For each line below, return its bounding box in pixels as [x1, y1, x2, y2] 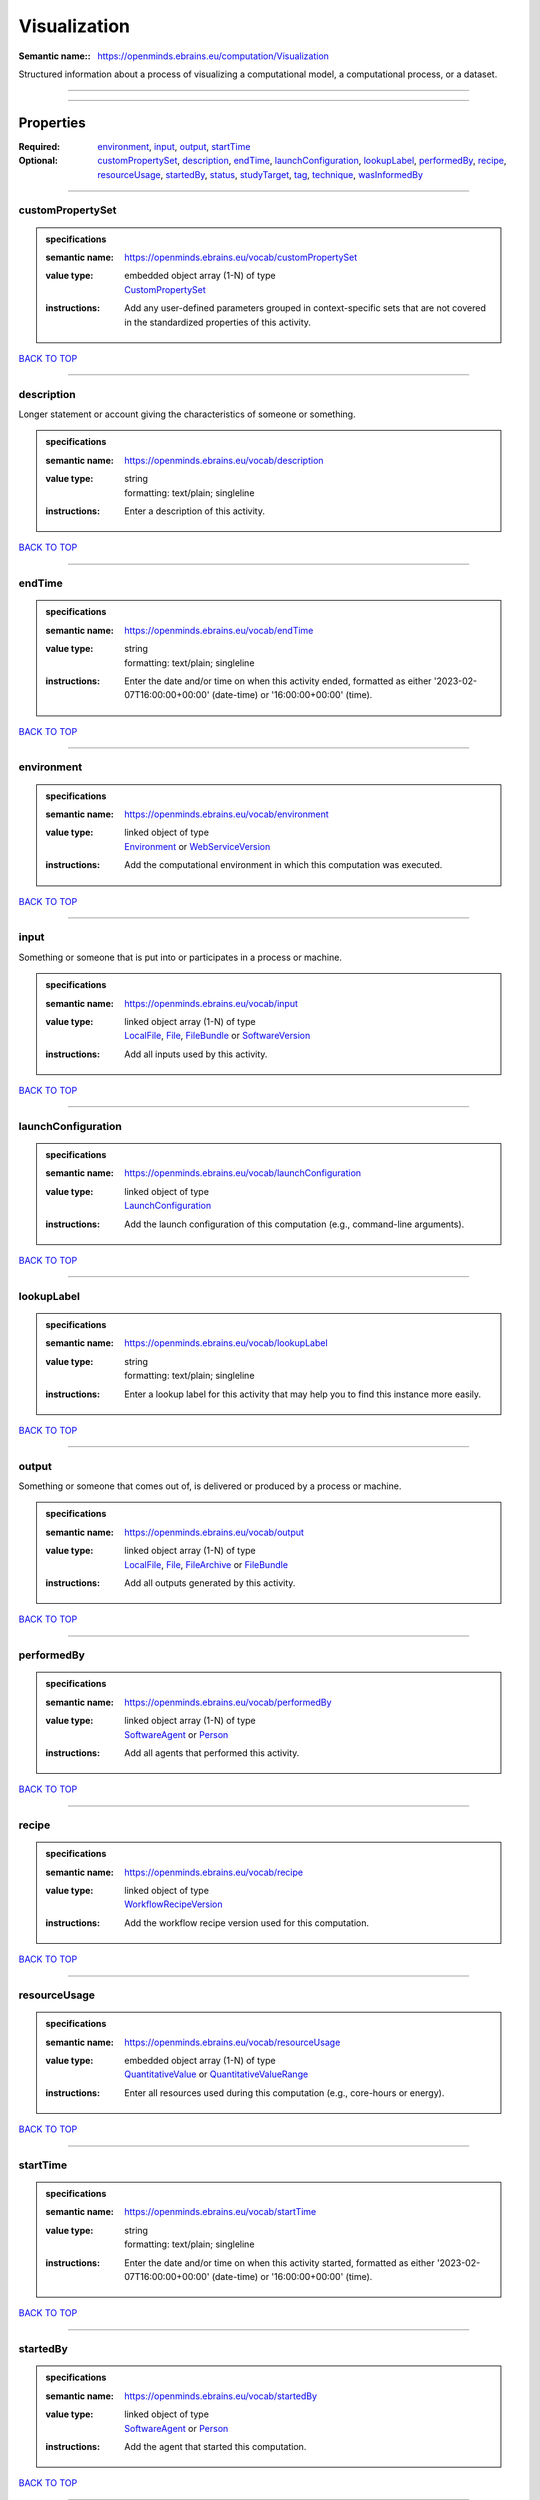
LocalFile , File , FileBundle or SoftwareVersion [124, 1030, 311, 1042]
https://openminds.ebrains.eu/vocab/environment [124, 808, 329, 820]
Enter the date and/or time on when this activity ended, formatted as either [124, 675, 432, 687]
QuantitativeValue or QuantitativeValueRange [124, 2068, 309, 2080]
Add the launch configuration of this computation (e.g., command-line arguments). [124, 1218, 465, 1230]
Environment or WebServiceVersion [124, 840, 271, 852]
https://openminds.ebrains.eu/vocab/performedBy [124, 1696, 332, 1708]
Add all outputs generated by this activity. [124, 1577, 296, 1589]
